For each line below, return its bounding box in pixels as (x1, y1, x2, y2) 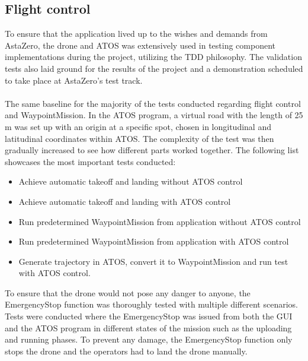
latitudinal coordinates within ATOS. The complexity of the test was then (5, 132, 274, 144)
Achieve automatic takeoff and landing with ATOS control (18, 195, 231, 207)
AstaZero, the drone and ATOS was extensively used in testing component (5, 39, 276, 51)
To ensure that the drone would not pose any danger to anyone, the (5, 286, 251, 299)
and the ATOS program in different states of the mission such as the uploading (5, 321, 292, 334)
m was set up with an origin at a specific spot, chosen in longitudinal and (5, 120, 271, 132)
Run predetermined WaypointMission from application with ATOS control (18, 235, 289, 248)
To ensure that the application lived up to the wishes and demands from (5, 27, 268, 40)
